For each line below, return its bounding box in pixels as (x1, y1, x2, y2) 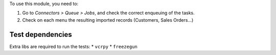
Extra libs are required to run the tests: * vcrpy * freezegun (9, 43, 137, 49)
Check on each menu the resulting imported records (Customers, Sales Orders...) (22, 17, 194, 23)
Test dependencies (9, 30, 73, 39)
